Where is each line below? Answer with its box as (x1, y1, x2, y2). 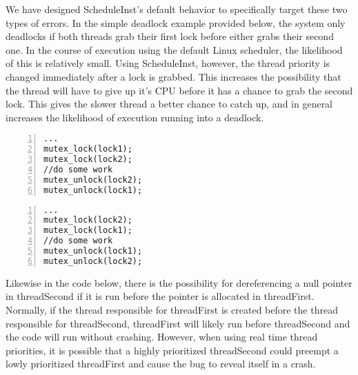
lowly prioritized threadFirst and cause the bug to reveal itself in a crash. (6, 356, 316, 371)
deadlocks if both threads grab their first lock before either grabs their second (6, 29, 334, 43)
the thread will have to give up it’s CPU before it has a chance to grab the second (6, 83, 353, 97)
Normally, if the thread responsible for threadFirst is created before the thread (6, 303, 338, 317)
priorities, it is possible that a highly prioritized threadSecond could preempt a (6, 343, 339, 357)
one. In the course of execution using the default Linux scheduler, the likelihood (6, 42, 343, 57)
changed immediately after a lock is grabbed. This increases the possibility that (6, 69, 341, 83)
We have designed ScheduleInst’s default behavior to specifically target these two (6, 2, 348, 16)
